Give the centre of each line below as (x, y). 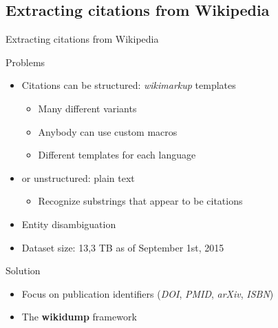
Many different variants (87, 108)
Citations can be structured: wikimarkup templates (129, 85)
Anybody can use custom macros (108, 131)
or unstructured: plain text (78, 177)
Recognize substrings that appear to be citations (140, 201)
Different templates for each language (117, 155)
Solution (23, 270)
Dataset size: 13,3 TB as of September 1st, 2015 (123, 247)
